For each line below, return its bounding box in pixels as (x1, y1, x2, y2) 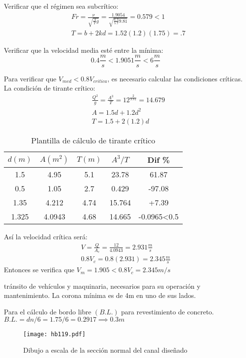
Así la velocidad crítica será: (4, 232, 87, 242)
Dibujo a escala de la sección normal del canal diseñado (23, 345, 188, 355)
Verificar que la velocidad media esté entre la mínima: (4, 45, 163, 55)
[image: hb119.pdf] (23, 331, 86, 338)
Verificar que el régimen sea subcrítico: (4, 1, 118, 11)
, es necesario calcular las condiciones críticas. (107, 73, 243, 83)
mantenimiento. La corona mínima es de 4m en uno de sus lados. (4, 290, 196, 300)
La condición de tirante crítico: (4, 83, 95, 93)
